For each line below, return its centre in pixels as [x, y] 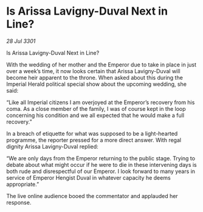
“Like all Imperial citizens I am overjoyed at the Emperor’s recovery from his [101, 102]
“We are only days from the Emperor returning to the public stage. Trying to [101, 158]
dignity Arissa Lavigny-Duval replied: [52, 146]
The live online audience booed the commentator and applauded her [92, 196]
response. [19, 202]
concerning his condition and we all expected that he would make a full [95, 115]
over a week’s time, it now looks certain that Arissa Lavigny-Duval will [93, 71]
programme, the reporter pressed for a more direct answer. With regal [94, 140]
